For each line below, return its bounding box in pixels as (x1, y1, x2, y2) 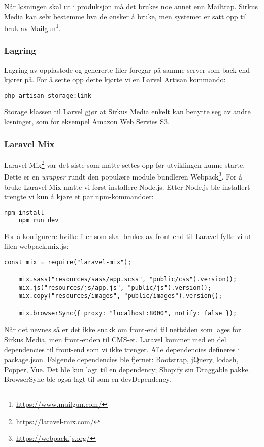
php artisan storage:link (4, 92, 91, 99)
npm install (4, 208, 44, 216)
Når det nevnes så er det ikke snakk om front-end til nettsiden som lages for (4, 324, 241, 335)
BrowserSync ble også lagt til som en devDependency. (4, 374, 171, 384)
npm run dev (18, 216, 59, 224)
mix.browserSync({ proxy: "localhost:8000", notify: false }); (18, 309, 237, 317)
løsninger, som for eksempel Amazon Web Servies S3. (4, 116, 170, 127)
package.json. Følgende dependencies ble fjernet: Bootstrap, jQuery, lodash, (4, 354, 239, 365)
